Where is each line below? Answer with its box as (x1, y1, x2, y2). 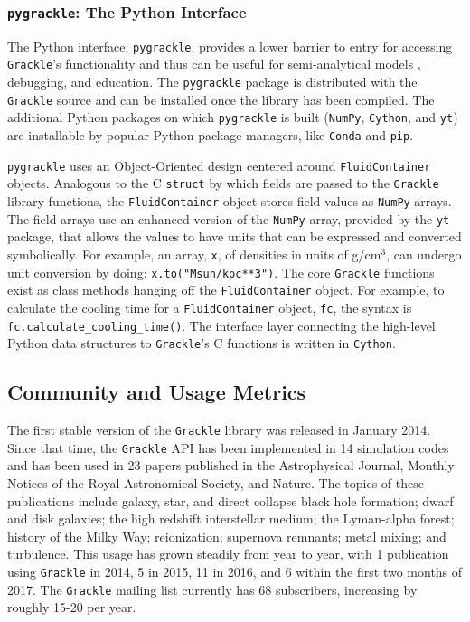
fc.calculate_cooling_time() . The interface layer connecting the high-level (7, 316, 436, 335)
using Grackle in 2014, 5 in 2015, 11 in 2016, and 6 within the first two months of (7, 561, 463, 580)
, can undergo (386, 244, 462, 263)
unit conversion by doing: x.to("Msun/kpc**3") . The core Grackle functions (7, 262, 435, 281)
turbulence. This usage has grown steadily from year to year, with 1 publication (7, 544, 449, 563)
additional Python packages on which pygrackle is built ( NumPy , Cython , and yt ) (7, 108, 458, 127)
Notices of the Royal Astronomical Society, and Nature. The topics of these (7, 473, 424, 492)
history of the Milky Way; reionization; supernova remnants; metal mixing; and (7, 526, 446, 545)
